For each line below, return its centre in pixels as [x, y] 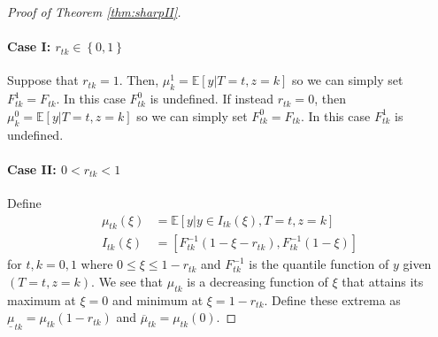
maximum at [42, 299]
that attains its [383, 282]
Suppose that [43, 80]
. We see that [127, 282]
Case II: [32, 168]
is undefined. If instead [212, 99]
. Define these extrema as [332, 299]
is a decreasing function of [257, 282]
